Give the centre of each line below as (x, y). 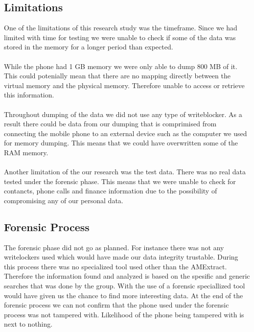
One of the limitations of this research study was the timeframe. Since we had (121, 28)
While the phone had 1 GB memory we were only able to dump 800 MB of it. (121, 66)
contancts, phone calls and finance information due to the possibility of (111, 191)
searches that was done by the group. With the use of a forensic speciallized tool (125, 286)
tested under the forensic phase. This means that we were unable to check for (120, 181)
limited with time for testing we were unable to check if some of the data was (120, 37)
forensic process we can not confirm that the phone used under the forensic (116, 305)
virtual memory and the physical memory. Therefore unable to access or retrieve (124, 85)
